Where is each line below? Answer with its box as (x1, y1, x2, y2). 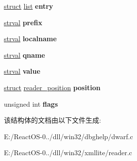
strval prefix (4, 17, 43, 27)
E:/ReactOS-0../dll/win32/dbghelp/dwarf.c (4, 131, 133, 141)
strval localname (4, 33, 57, 44)
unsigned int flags (4, 98, 58, 109)
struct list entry (4, 1, 53, 11)
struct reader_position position (4, 82, 101, 92)
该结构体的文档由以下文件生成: (4, 115, 101, 125)
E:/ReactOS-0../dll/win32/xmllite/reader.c (4, 147, 132, 158)
